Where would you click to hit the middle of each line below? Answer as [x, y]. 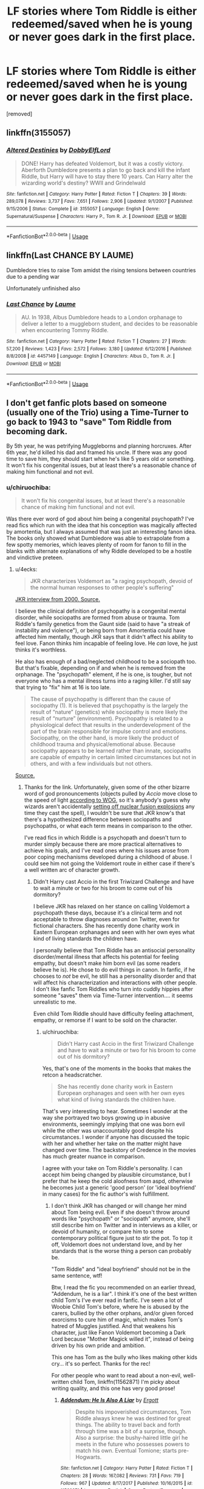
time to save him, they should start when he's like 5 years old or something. [101, 459]
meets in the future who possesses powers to [133, 1444]
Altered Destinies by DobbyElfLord [58, 150]
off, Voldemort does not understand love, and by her [117, 1245]
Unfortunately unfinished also [43, 288]
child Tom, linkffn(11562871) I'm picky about [125, 1382]
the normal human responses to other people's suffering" [102, 588]
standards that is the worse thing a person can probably [121, 1251]
